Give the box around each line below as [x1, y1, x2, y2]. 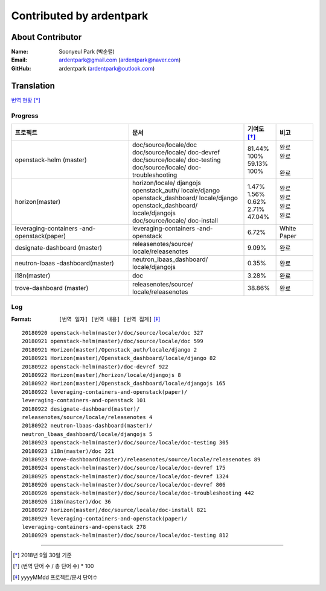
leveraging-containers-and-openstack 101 [22, 397, 146, 404]
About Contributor [11, 32, 82, 42]
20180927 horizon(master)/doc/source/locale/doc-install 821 [22, 507, 206, 514]
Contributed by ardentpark [11, 9, 149, 22]
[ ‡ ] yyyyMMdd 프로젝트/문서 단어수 [13, 574, 98, 581]
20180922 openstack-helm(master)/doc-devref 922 [22, 363, 168, 370]
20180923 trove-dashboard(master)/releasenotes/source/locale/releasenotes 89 [22, 456, 261, 463]
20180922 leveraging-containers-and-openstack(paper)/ [22, 388, 188, 395]
